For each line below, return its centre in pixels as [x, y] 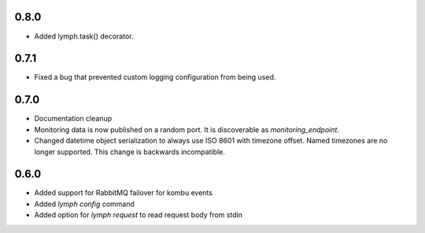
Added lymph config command [85, 204]
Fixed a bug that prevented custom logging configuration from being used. [155, 77]
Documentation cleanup [73, 119]
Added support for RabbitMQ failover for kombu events [123, 193]
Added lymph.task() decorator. [84, 36]
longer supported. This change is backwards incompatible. [130, 152]
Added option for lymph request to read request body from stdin [139, 215]
